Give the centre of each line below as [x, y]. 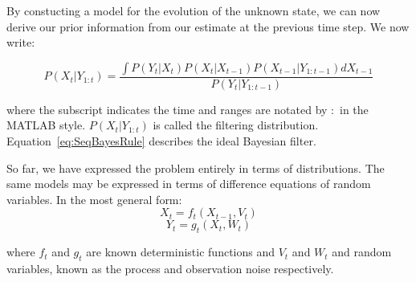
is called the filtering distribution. [236, 125]
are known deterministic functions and [181, 252]
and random [362, 252]
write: [21, 42]
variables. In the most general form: [94, 199]
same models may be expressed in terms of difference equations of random [189, 184]
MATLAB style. [46, 125]
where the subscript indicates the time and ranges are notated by [167, 109]
